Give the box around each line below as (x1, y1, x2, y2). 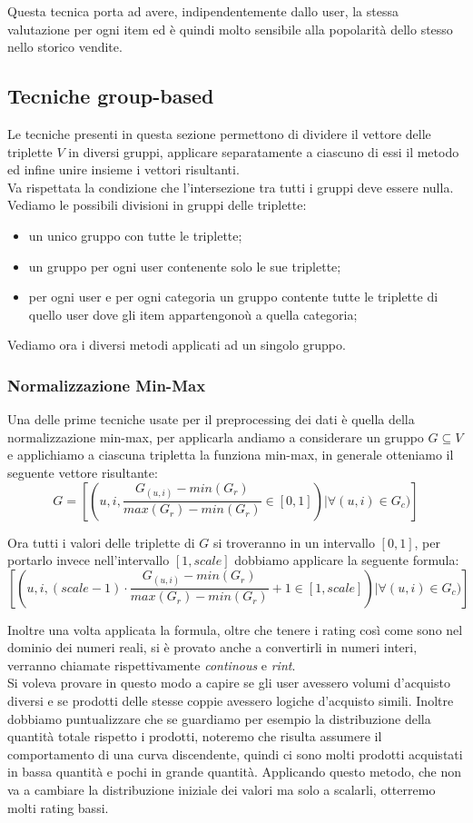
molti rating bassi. (7, 798, 109, 817)
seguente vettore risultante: (7, 462, 158, 481)
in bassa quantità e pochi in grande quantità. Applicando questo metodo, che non (7, 762, 462, 781)
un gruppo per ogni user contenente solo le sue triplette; (28, 256, 341, 275)
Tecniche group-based (7, 82, 214, 110)
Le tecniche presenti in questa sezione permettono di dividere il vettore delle (7, 124, 431, 143)
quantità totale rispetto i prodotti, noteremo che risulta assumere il (7, 727, 382, 746)
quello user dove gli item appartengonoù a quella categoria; (28, 304, 358, 323)
